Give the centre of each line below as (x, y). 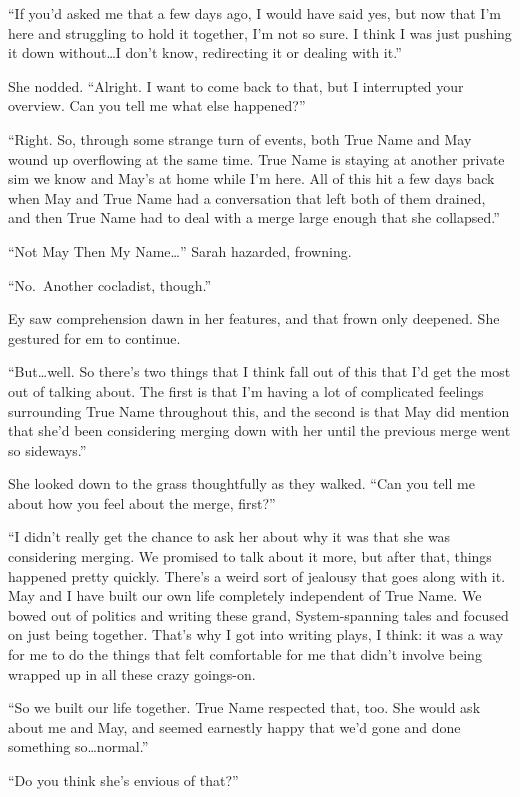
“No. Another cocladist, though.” (110, 284)
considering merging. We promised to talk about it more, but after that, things (250, 556)
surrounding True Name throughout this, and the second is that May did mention (259, 410)
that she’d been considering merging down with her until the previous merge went (259, 430)
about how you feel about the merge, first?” (142, 502)
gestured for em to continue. (94, 337)
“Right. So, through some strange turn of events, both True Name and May (240, 138)
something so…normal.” (78, 746)
